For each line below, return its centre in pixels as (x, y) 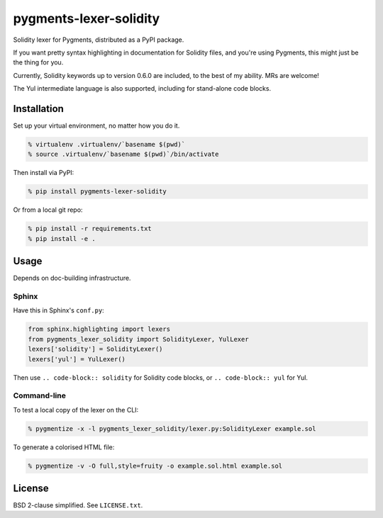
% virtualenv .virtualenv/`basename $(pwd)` (107, 144)
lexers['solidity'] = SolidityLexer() (95, 349)
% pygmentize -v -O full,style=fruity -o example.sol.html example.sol (155, 466)
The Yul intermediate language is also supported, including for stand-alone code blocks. (142, 89)
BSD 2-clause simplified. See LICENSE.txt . (78, 505)
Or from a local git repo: (48, 210)
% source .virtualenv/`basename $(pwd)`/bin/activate (123, 154)
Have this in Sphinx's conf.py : (59, 310)
